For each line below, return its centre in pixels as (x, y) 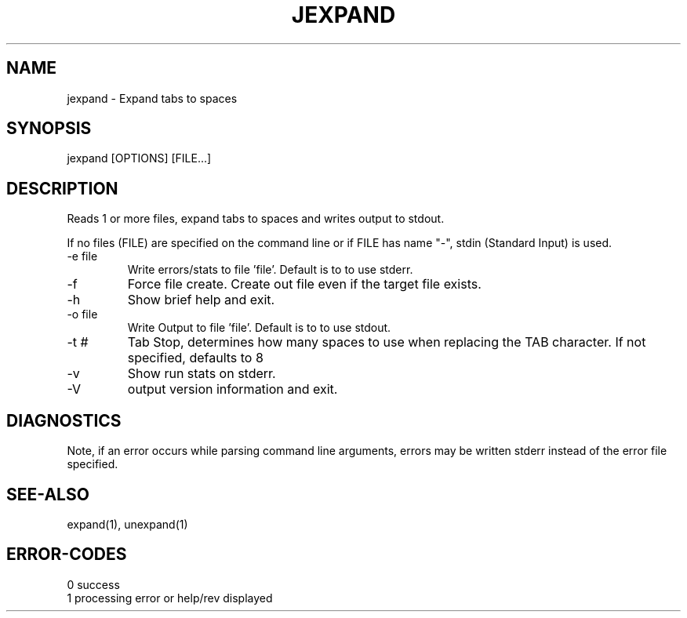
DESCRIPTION (62, 188)
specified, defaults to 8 (195, 358)
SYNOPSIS (49, 129)
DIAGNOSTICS (64, 420)
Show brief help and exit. (201, 300)
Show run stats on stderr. (202, 374)
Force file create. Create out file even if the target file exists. (304, 284)
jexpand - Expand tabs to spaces (152, 98)
